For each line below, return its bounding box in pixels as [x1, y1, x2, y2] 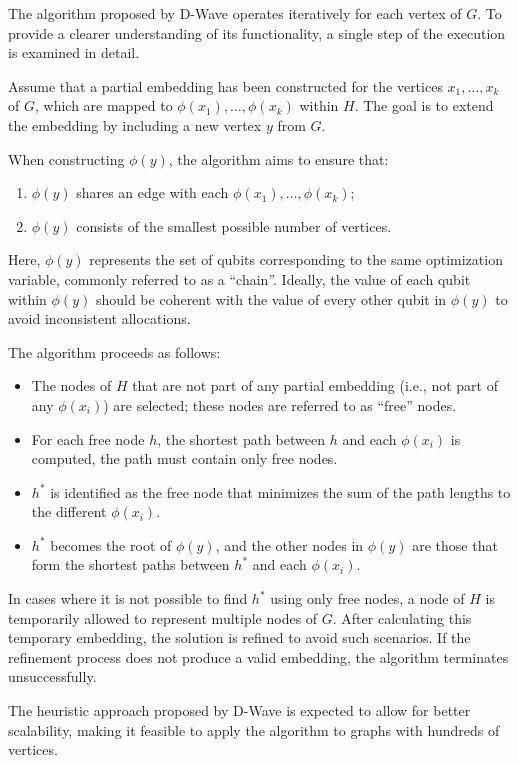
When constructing [8, 148, 125, 169]
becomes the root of [50, 534, 172, 555]
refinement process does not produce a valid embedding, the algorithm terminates [8, 646, 509, 667]
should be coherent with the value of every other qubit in [95, 288, 447, 309]
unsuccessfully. [8, 666, 97, 687]
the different [31, 501, 107, 522]
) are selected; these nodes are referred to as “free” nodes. [103, 394, 457, 415]
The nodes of [31, 375, 112, 396]
